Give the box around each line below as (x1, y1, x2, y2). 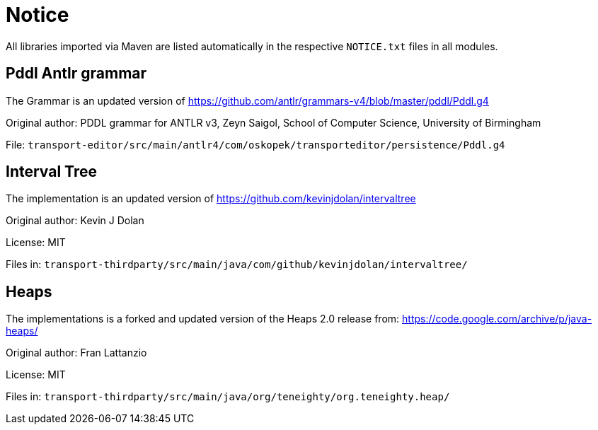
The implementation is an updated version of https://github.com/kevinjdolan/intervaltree (6, 192, 416, 205)
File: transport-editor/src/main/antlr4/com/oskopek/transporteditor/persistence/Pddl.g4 (6, 138, 505, 151)
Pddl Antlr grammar (6, 64, 147, 83)
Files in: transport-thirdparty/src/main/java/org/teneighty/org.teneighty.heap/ (6, 390, 450, 403)
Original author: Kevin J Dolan (6, 214, 144, 227)
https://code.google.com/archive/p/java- (402, 313, 592, 325)
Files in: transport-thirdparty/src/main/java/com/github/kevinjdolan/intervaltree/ (6, 258, 468, 271)
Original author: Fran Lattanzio (6, 347, 147, 359)
